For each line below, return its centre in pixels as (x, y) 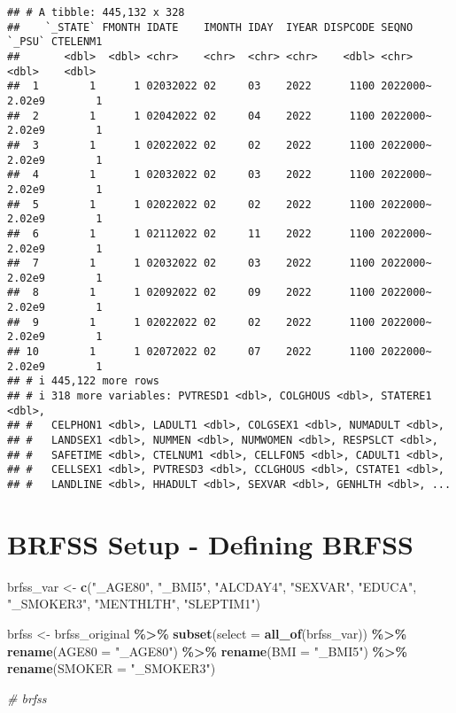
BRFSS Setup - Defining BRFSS (210, 543)
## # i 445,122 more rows (83, 381)
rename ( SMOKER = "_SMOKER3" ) (112, 668)
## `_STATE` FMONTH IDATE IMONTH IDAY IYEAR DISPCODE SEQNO (210, 27)
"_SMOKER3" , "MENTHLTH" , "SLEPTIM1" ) (134, 604)
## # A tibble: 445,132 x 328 (96, 12)
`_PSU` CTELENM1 (55, 42)
